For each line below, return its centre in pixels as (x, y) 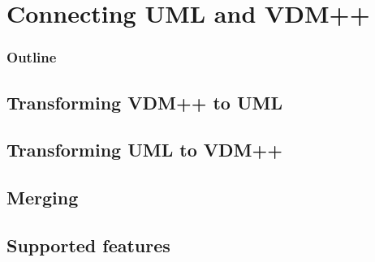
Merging (43, 198)
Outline (32, 57)
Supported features (88, 245)
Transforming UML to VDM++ (145, 150)
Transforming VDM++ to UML (145, 102)
